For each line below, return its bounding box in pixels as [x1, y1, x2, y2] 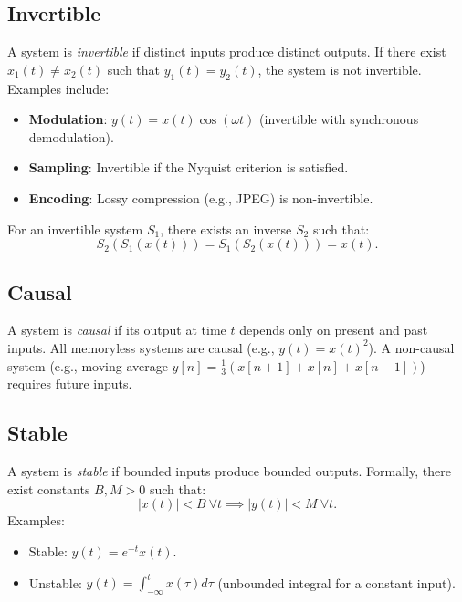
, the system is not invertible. [257, 59, 422, 78]
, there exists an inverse [160, 219, 292, 238]
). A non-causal [368, 337, 455, 357]
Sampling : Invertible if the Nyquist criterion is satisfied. [28, 158, 349, 177]
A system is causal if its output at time [7, 320, 226, 339]
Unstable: [28, 573, 82, 592]
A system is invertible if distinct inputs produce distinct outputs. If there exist [7, 42, 446, 61]
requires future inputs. [7, 374, 132, 393]
